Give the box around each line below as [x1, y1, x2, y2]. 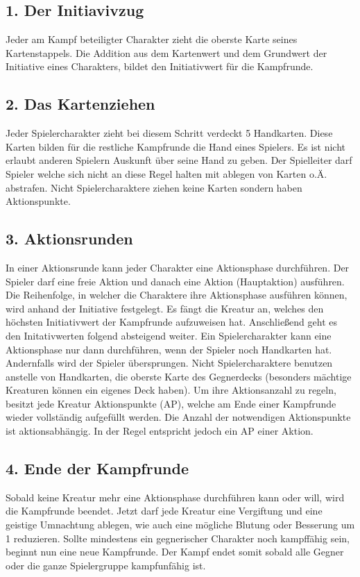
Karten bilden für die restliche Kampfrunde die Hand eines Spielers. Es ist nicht [6, 139, 346, 153]
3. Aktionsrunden [6, 228, 133, 249]
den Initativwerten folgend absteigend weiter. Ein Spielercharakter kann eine [6, 328, 332, 342]
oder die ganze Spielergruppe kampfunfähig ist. [6, 558, 206, 572]
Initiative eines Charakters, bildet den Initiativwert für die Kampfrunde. [6, 59, 314, 74]
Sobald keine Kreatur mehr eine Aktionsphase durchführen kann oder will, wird [6, 490, 345, 504]
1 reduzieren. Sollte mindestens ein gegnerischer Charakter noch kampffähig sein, [6, 530, 350, 545]
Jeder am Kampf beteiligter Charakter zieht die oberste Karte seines [6, 32, 298, 47]
